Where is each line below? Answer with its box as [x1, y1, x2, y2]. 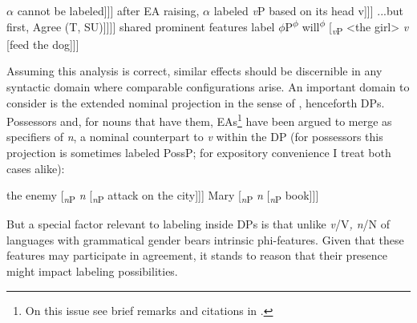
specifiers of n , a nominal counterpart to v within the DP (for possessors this [6, 128, 383, 145]
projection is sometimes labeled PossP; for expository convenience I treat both [6, 143, 391, 160]
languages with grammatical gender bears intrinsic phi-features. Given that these [6, 231, 404, 248]
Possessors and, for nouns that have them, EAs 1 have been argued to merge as [6, 111, 392, 129]
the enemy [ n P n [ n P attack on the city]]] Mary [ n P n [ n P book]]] [6, 187, 319, 205]
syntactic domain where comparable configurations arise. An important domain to [6, 78, 410, 95]
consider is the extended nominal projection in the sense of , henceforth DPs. [6, 94, 385, 111]
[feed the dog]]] [6, 35, 79, 52]
